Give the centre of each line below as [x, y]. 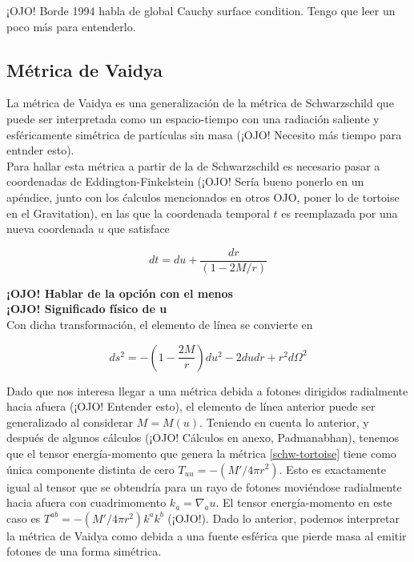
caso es [24, 518]
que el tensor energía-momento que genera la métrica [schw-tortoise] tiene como [201, 453]
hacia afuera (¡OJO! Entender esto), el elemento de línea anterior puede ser [191, 406]
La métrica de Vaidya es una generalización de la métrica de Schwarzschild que [200, 103]
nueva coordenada [50, 229]
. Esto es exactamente [332, 469]
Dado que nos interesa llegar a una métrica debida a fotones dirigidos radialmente [207, 390]
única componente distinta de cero [90, 469]
